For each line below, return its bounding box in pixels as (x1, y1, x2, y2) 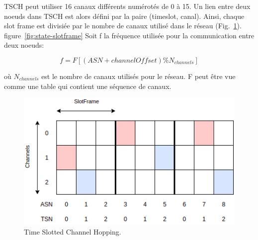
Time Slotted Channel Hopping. (24, 226, 121, 237)
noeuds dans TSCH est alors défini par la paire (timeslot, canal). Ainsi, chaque (4, 10, 245, 21)
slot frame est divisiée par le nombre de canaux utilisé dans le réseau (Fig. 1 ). (4, 20, 242, 31)
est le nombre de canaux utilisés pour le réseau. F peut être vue (41, 71, 236, 81)
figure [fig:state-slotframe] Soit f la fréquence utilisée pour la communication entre (4, 30, 255, 40)
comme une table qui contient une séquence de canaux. (4, 80, 172, 91)
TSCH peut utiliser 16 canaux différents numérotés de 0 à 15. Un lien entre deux (4, 1, 251, 11)
